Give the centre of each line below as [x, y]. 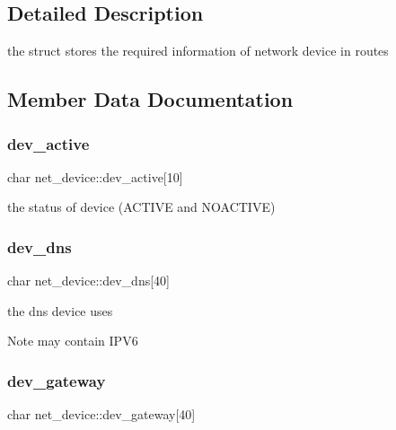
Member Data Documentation [150, 99]
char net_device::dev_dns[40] [88, 281]
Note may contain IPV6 [73, 341]
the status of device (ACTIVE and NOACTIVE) [141, 207]
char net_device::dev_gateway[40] [101, 414]
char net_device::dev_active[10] [95, 176]
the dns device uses [60, 310]
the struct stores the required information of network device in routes [198, 51]
